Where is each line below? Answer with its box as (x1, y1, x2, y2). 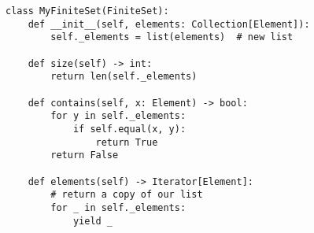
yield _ (72, 215, 113, 227)
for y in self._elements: (50, 110, 187, 122)
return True (95, 136, 158, 148)
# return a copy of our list (50, 189, 203, 201)
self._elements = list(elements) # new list (50, 31, 294, 43)
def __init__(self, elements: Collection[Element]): (28, 18, 310, 30)
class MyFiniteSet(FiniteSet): (6, 6, 169, 17)
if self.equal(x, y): (72, 123, 187, 135)
